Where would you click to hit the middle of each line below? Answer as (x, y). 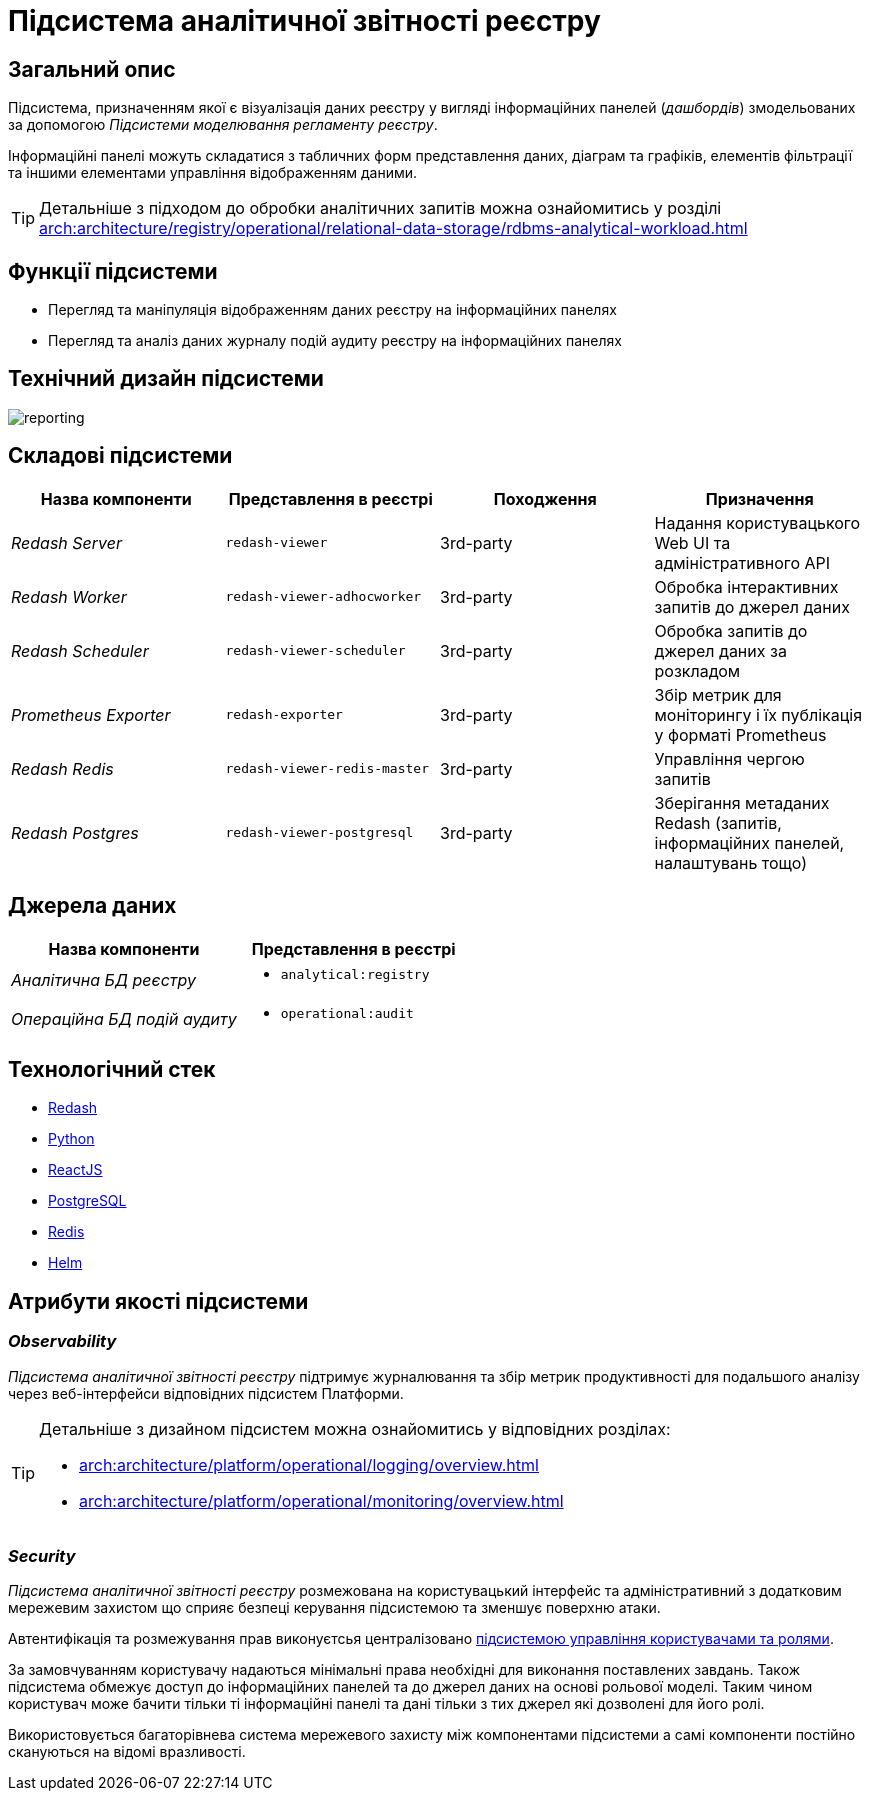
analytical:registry (355, 974)
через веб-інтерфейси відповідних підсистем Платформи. (206, 1393)
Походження (545, 498)
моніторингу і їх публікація (758, 714)
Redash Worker (69, 596)
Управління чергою (729, 758)
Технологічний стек (112, 1069)
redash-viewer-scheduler (315, 651)
